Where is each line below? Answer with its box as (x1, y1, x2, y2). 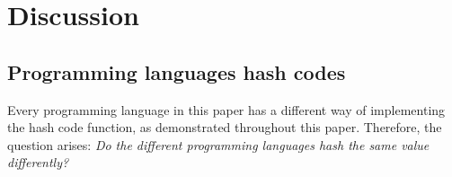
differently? (7, 153, 69, 172)
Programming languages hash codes (7, 58, 346, 85)
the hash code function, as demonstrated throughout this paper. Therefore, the (7, 118, 442, 137)
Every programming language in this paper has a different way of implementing (7, 100, 446, 119)
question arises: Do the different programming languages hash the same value (7, 135, 430, 154)
